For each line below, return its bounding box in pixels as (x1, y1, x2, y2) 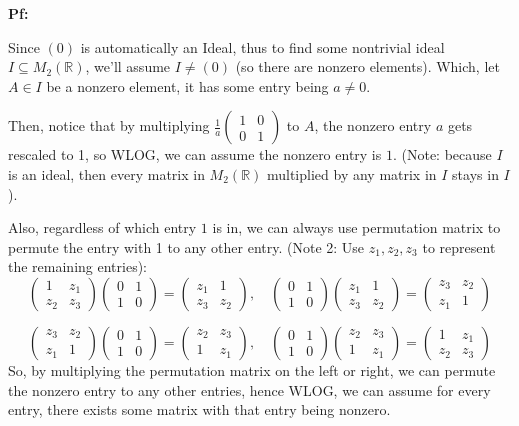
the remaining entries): (8, 256, 147, 277)
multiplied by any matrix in (266, 163, 437, 184)
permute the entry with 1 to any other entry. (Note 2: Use (8, 236, 365, 257)
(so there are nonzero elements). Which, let (235, 56, 500, 77)
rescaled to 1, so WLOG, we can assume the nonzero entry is (8, 144, 382, 165)
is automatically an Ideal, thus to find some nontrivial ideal (80, 36, 445, 57)
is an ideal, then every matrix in (8, 163, 205, 184)
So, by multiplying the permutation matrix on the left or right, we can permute (8, 359, 496, 380)
